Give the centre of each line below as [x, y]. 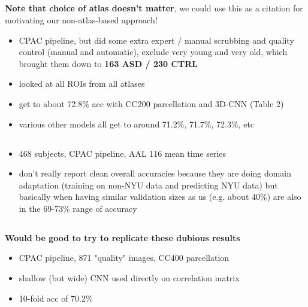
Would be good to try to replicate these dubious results [123, 237]
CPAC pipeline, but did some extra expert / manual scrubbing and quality [156, 40]
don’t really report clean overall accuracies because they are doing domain [155, 173]
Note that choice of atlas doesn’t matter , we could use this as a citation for [154, 8]
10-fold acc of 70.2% [56, 298]
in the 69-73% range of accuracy [78, 208]
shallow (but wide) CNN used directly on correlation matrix [129, 278]
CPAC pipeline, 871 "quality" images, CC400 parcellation [124, 258]
